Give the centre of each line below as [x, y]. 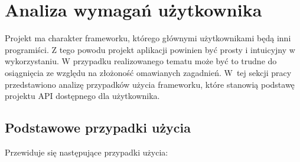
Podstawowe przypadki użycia [98, 128]
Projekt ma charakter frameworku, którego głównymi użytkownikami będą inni [148, 38]
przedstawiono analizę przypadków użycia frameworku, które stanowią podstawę [150, 84]
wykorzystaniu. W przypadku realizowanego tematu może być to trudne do [141, 61]
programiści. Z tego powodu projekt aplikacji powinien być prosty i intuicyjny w [150, 49]
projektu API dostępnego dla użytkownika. [82, 96]
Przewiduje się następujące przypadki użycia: [87, 152]
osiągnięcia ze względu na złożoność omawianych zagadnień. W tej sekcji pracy [148, 72]
